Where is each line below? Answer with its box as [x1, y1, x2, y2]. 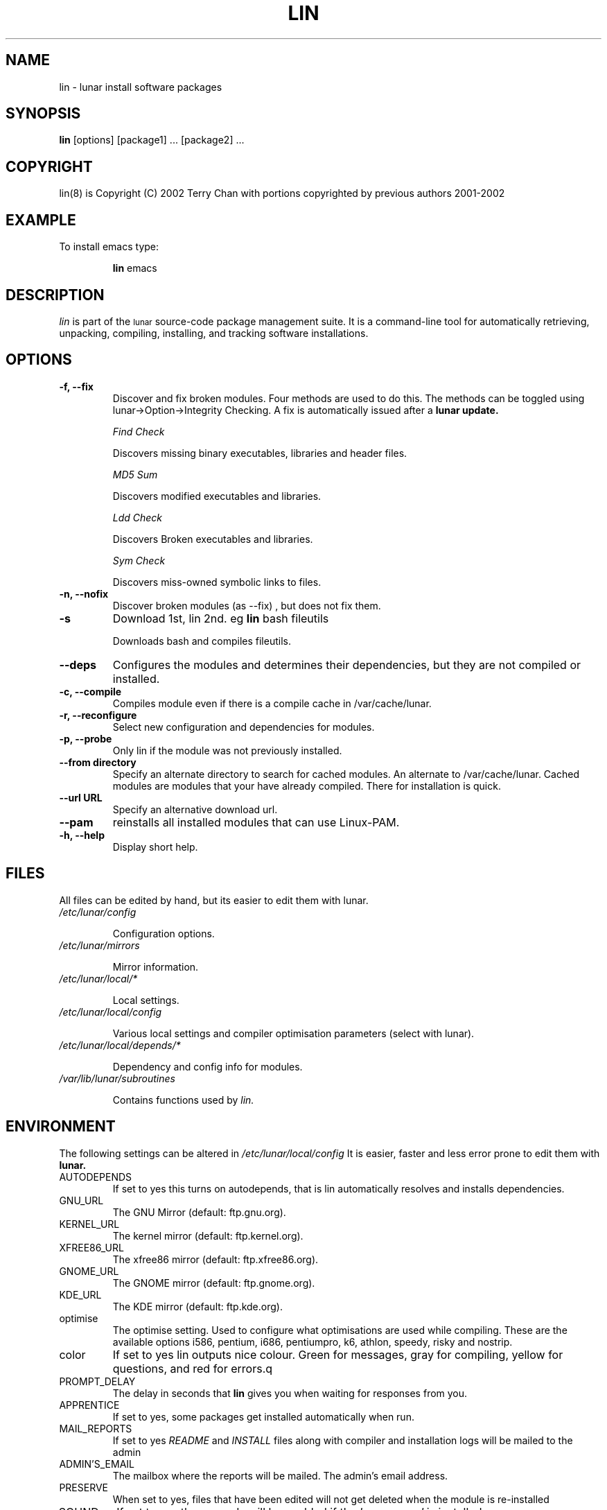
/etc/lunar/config [59, 905, 137, 918]
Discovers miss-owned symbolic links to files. [112, 575, 322, 588]
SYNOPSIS [6, 105, 81, 123]
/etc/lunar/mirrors [59, 939, 140, 951]
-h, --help [59, 828, 105, 841]
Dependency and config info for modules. [112, 1060, 303, 1073]
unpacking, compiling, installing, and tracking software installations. [59, 327, 369, 339]
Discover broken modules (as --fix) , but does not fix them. [112, 599, 381, 611]
